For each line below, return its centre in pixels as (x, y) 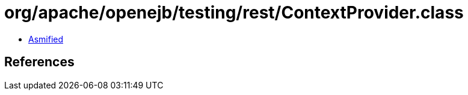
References (39, 62)
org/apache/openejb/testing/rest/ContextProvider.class (234, 13)
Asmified (46, 39)
